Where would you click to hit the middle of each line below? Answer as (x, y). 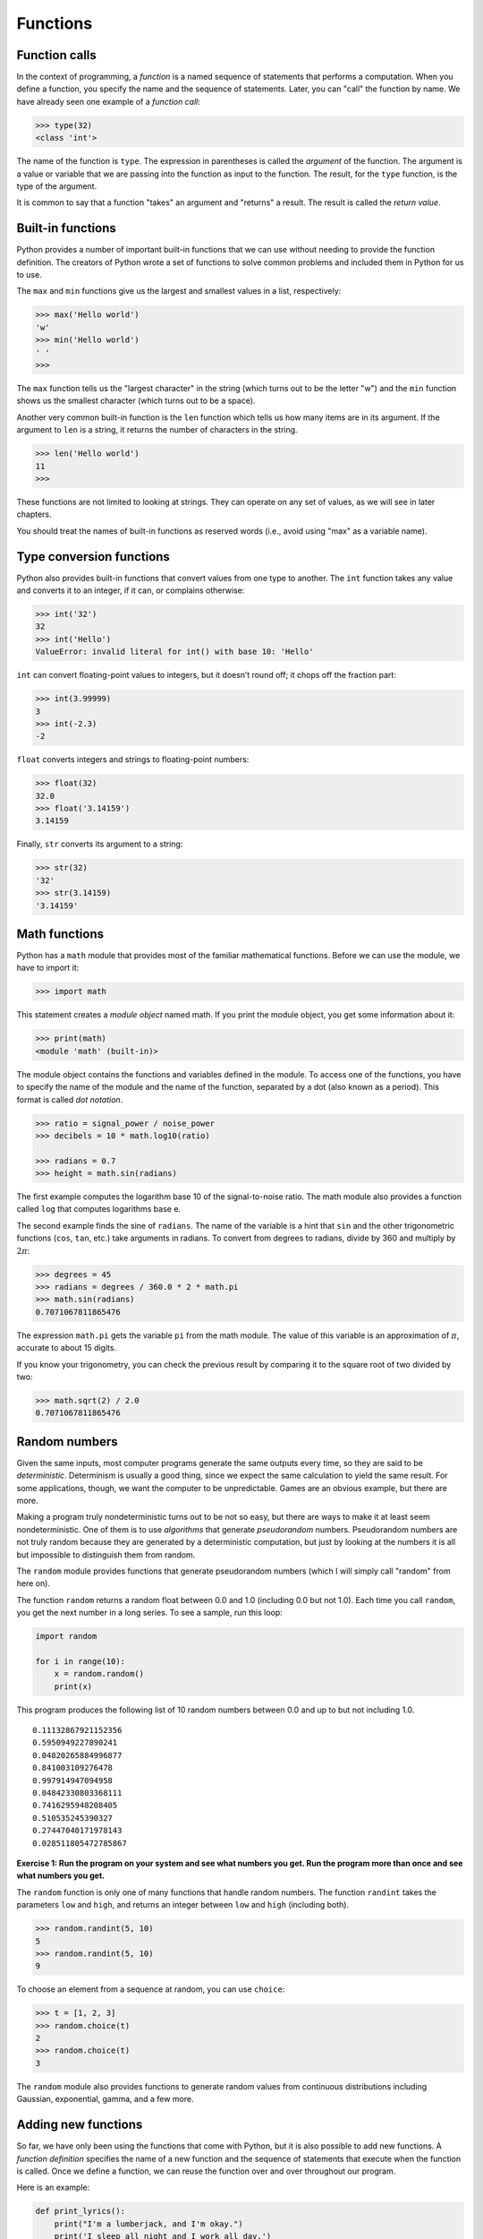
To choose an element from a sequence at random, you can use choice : (151, 1989)
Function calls (57, 55)
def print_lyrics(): (80, 2211)
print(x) (73, 1686)
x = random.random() (99, 1674)
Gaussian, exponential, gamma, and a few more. (105, 2099)
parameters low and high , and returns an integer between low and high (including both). (182, 1905)
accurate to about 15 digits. (66, 1348)
